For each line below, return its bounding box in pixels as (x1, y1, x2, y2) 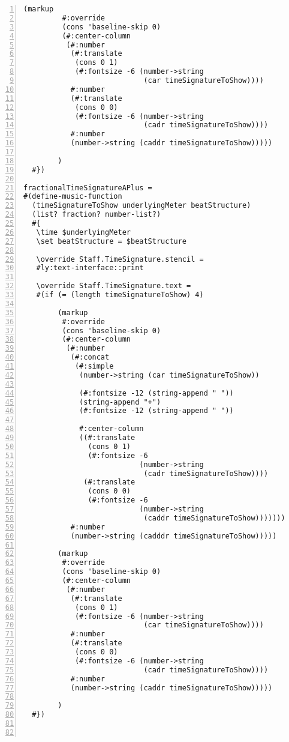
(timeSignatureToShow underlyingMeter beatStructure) (32, 201, 251, 210)
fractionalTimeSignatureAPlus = (23, 183, 152, 192)
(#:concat (70, 353, 110, 362)
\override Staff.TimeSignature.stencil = (36, 255, 204, 264)
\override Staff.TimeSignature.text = (36, 282, 191, 291)
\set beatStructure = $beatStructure (36, 237, 187, 246)
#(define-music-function (23, 192, 122, 201)
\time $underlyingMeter (36, 228, 131, 237)
